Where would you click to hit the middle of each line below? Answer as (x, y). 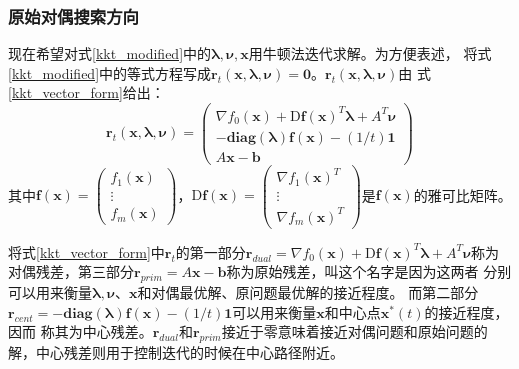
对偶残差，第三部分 (71, 271)
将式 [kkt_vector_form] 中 (86, 251)
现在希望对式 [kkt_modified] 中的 (110, 53)
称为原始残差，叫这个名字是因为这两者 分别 (369, 271)
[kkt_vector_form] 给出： (86, 92)
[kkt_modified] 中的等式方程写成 (110, 72)
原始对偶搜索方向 (73, 15)
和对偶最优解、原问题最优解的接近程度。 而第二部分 (308, 292)
